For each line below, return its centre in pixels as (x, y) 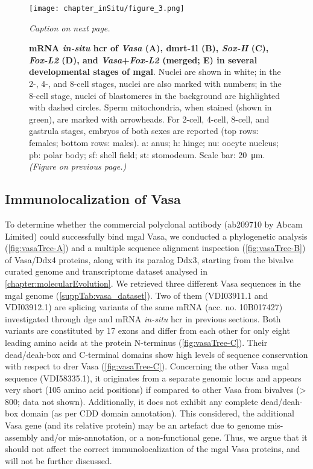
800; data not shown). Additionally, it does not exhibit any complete (131, 401)
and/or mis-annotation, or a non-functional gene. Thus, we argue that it (174, 437)
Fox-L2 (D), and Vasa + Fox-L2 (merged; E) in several (143, 59)
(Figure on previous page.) (78, 166)
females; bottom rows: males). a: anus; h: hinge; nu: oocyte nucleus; (154, 142)
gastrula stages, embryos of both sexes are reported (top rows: (144, 131)
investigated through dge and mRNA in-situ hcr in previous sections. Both (143, 318)
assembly (21, 437)
